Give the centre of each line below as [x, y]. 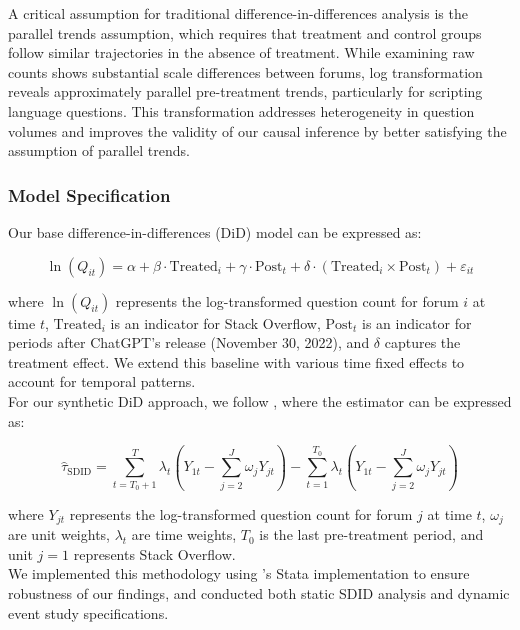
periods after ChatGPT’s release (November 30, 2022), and [189, 342]
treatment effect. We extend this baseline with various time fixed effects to [236, 361]
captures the [422, 342]
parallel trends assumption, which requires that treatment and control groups [245, 32]
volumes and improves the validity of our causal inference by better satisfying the [257, 130]
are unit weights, [59, 534]
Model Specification [89, 194]
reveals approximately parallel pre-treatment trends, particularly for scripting [245, 91]
